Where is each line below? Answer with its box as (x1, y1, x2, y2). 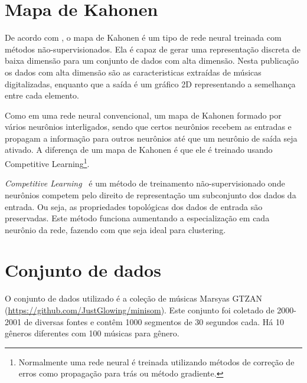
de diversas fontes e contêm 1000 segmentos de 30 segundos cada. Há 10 (24, 315, 284, 328)
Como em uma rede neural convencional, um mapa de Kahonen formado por (5, 109, 282, 121)
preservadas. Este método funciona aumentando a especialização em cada (5, 212, 270, 224)
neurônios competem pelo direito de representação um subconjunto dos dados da (5, 188, 296, 201)
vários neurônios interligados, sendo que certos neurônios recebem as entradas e (5, 120, 292, 133)
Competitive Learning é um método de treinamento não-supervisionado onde (5, 177, 285, 189)
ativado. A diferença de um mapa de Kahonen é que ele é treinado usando (5, 143, 273, 156)
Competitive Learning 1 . (5, 156, 90, 169)
